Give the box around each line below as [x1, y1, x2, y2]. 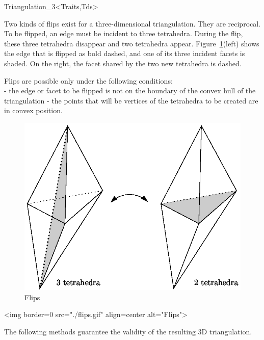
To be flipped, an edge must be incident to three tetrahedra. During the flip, [4, 28, 243, 39]
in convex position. [4, 105, 63, 116]
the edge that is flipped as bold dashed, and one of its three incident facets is [4, 48, 245, 59]
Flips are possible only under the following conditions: [4, 75, 173, 86]
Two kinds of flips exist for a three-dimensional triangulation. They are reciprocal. [4, 18, 261, 29]
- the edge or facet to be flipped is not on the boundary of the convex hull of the [4, 85, 256, 96]
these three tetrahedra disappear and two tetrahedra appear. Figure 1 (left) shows [4, 38, 259, 48]
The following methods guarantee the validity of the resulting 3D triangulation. [4, 326, 252, 337]
